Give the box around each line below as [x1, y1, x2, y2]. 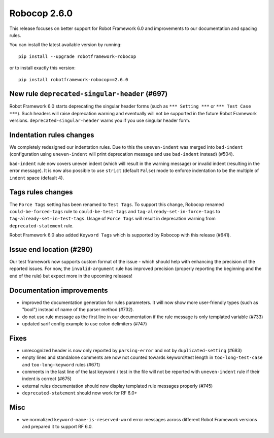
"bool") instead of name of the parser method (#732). [22, 307, 134, 313]
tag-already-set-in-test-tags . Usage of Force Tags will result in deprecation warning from [9, 216, 216, 222]
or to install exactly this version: [9, 65, 76, 71]
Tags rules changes [9, 188, 73, 196]
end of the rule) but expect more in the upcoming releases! [9, 273, 133, 279]
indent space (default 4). [9, 175, 64, 181]
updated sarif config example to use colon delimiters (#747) [22, 320, 147, 327]
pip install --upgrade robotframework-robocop [18, 53, 136, 59]
